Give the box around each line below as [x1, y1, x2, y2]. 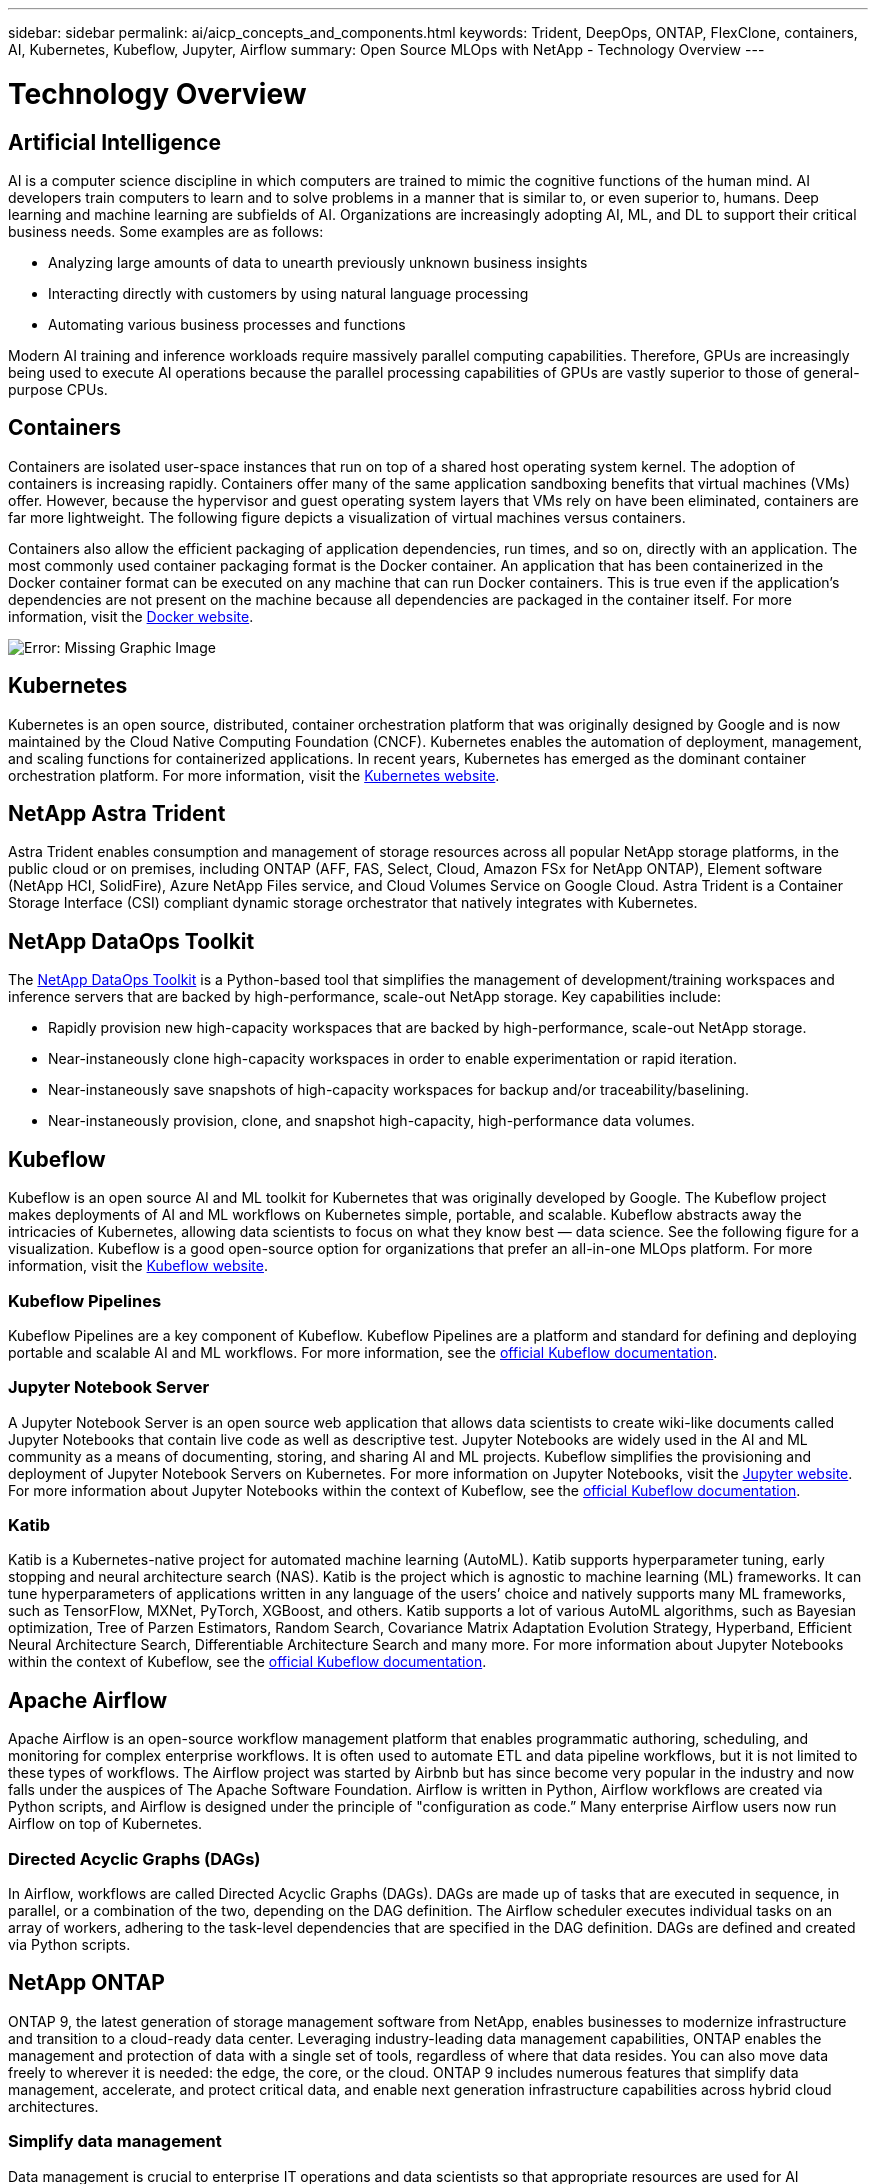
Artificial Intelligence [8, 129, 221, 155]
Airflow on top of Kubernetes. [8, 1815, 203, 1833]
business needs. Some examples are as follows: [8, 222, 324, 240]
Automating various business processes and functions [48, 315, 406, 333]
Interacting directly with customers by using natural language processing [48, 284, 529, 302]
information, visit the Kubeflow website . [8, 1257, 269, 1275]
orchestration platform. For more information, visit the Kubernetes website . [8, 766, 500, 784]
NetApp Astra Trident [8, 801, 226, 827]
